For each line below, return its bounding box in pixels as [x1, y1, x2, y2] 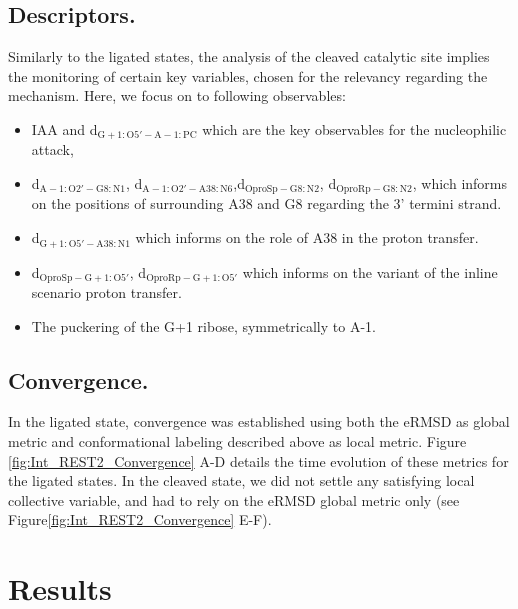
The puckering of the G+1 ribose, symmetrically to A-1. [31, 315, 376, 336]
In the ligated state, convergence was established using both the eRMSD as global [8, 411, 510, 432]
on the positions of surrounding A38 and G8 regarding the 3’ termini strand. [31, 193, 502, 214]
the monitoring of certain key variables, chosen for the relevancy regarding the [8, 65, 488, 86]
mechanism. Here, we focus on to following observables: [8, 85, 346, 106]
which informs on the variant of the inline [242, 261, 498, 282]
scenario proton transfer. [31, 281, 182, 302]
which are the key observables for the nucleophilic [202, 118, 507, 139]
